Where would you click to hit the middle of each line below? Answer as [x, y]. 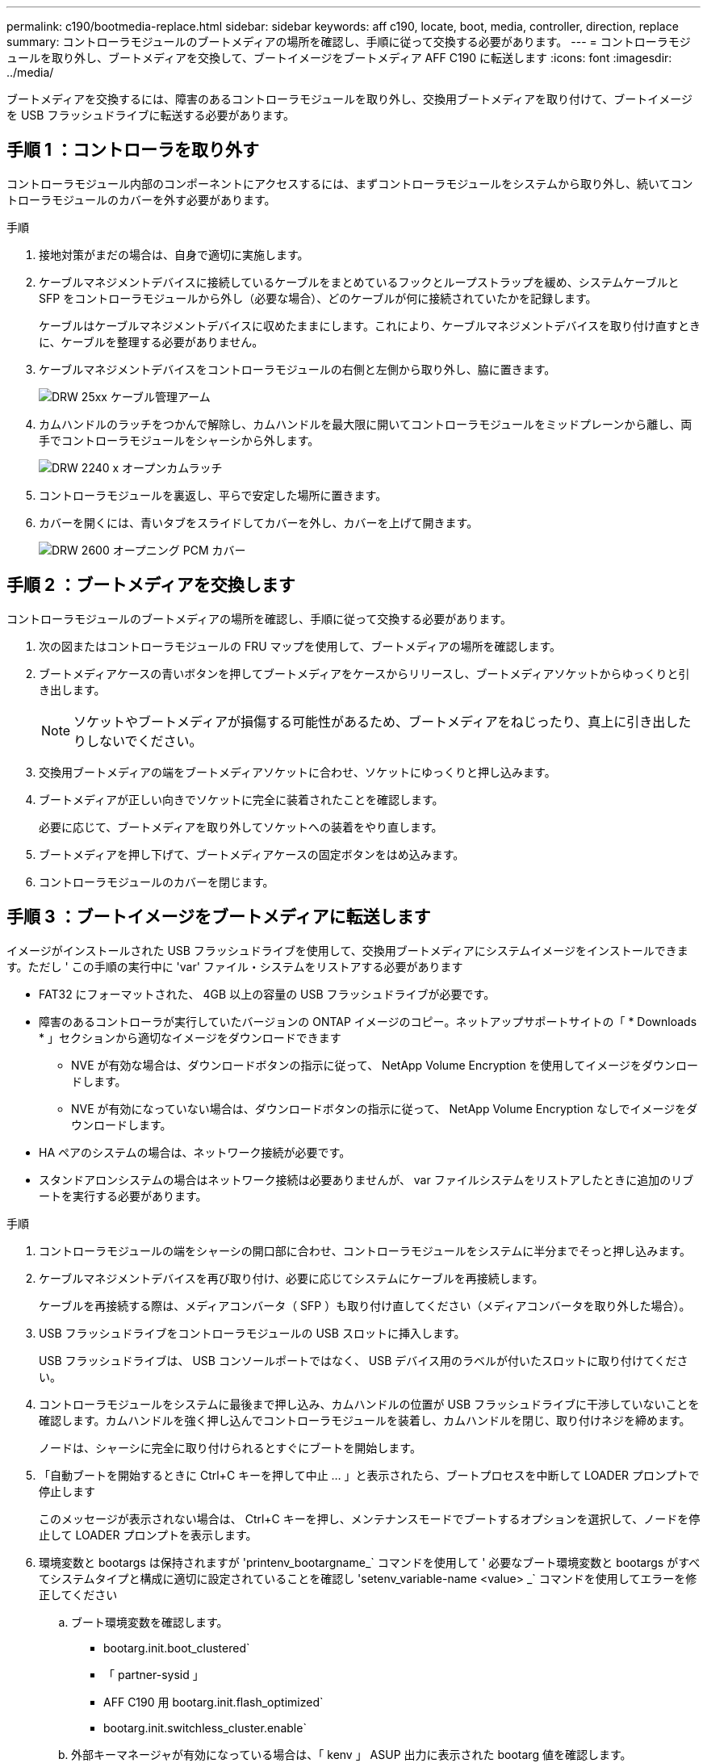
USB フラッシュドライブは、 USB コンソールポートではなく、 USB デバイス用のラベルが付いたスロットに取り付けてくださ [364, 1360]
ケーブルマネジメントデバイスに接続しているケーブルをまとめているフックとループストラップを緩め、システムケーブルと [359, 282]
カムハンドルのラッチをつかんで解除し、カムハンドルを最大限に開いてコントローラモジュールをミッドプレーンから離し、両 [366, 424]
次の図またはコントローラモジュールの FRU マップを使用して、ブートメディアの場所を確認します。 [300, 646]
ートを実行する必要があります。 [123, 1196]
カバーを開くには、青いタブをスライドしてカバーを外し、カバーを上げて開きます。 [259, 522]
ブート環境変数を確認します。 [150, 1622]
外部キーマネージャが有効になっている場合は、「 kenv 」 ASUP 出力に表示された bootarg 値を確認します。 [351, 1754]
